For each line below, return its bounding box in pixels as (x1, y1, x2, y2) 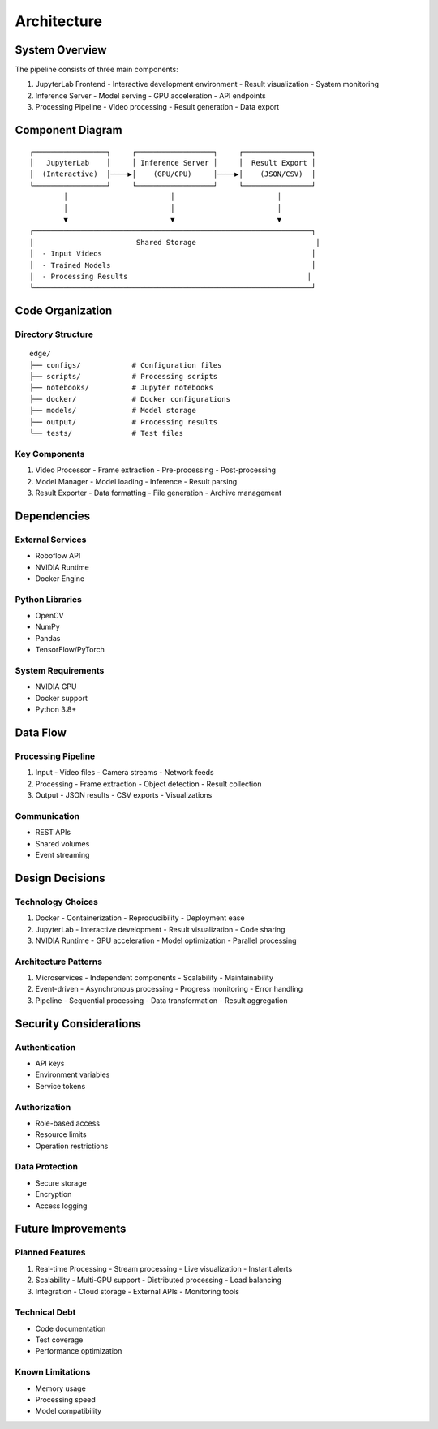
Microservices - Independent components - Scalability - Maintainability (35, 973, 274, 983)
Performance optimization (35, 1346, 122, 1356)
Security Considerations (15, 1017, 142, 1031)
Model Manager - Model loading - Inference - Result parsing (35, 476, 238, 486)
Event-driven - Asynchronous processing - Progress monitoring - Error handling (35, 984, 303, 994)
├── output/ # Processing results (29, 417, 218, 426)
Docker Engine (35, 573, 85, 583)
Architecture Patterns (15, 956, 103, 967)
